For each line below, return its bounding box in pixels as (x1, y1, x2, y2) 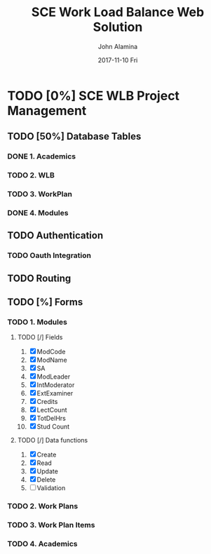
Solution (93, 19, 143, 35)
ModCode (36, 348, 66, 356)
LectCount (36, 406, 68, 414)
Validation (36, 484, 66, 492)
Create (36, 450, 57, 459)
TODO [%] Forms (7, 296, 83, 309)
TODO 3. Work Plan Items (7, 520, 95, 530)
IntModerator (36, 381, 75, 389)
